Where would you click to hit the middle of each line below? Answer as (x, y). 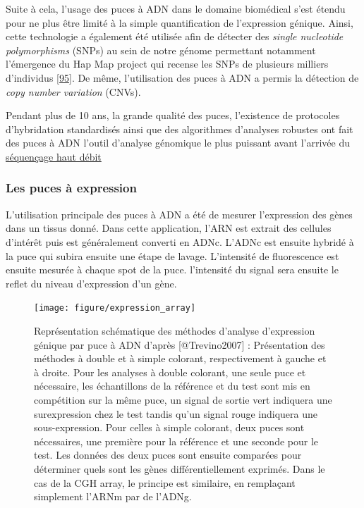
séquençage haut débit (54, 156)
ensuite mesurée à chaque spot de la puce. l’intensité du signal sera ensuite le (172, 270)
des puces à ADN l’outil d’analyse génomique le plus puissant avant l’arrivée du (178, 143)
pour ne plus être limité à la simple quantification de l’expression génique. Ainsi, (180, 22)
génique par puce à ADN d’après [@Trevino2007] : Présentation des (180, 344)
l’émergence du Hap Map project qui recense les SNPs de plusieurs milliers (167, 64)
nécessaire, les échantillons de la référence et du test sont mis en (172, 386)
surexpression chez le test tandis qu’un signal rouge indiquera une (176, 413)
